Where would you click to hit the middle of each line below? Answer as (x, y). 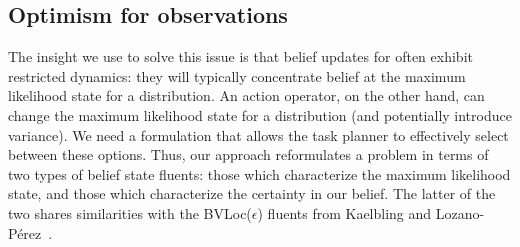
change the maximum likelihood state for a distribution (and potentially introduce (260, 114)
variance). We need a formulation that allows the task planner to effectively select (258, 134)
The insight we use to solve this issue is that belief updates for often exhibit (240, 56)
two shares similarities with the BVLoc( (130, 212)
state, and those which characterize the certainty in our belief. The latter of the (252, 193)
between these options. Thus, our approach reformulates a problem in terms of (248, 154)
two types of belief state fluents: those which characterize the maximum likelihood (259, 173)
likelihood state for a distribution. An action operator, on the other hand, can (246, 95)
